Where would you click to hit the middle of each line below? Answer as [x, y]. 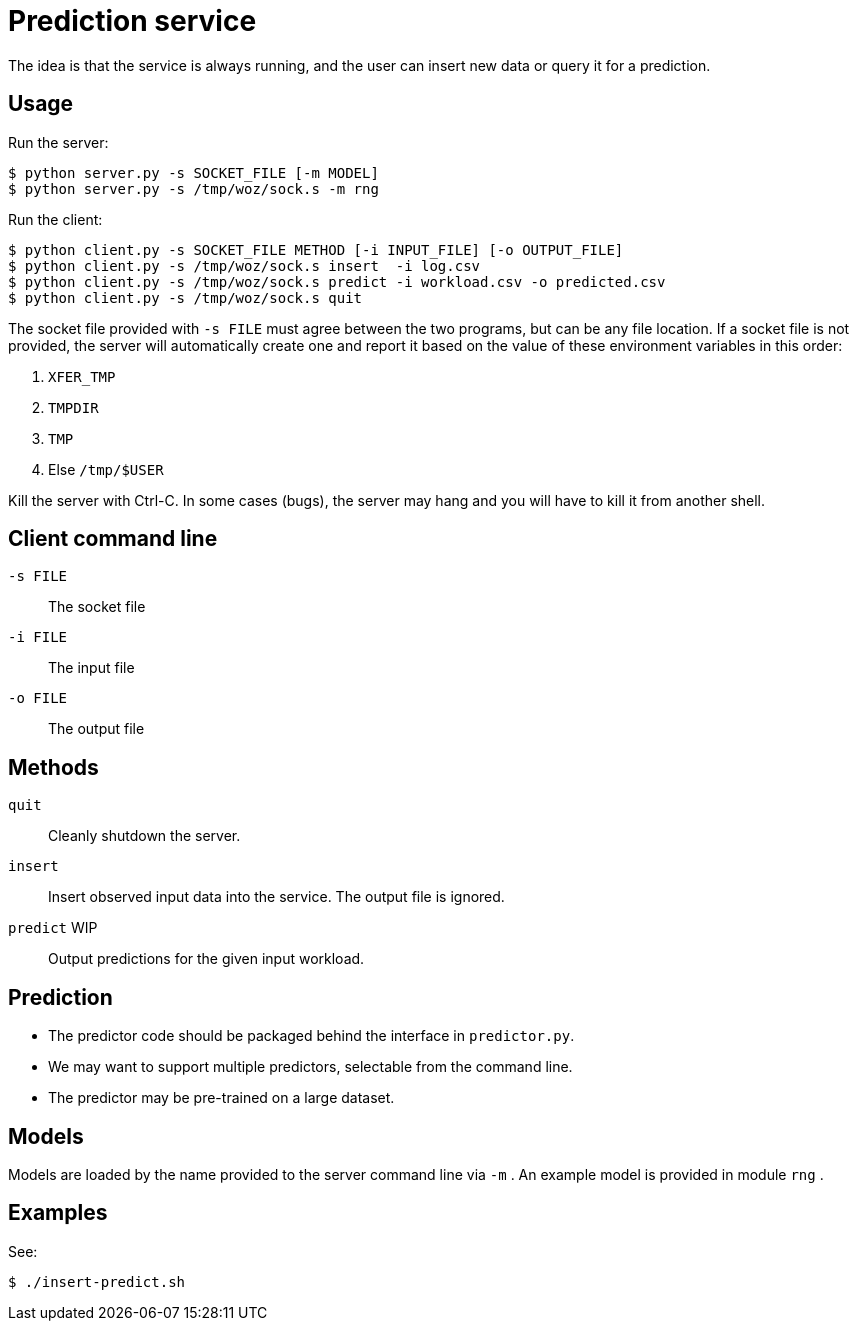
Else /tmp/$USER [106, 469]
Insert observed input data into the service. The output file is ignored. [276, 897]
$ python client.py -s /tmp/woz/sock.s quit [185, 297]
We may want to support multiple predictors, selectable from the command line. [310, 1067]
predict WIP [53, 928]
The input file [91, 668]
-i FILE [38, 637]
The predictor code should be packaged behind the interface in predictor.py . [311, 1036]
